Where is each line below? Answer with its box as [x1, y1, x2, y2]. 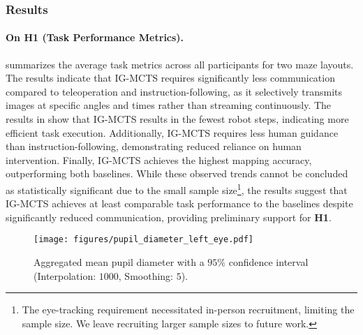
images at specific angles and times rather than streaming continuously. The [6, 98, 332, 112]
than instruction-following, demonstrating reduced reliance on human [6, 139, 302, 154]
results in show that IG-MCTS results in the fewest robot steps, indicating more [6, 112, 349, 126]
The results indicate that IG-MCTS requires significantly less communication [6, 70, 335, 85]
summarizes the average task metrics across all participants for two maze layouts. [6, 57, 354, 71]
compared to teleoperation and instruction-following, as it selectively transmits [6, 84, 342, 98]
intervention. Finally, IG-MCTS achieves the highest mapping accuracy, [6, 152, 312, 167]
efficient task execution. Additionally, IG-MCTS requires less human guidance [6, 125, 339, 140]
